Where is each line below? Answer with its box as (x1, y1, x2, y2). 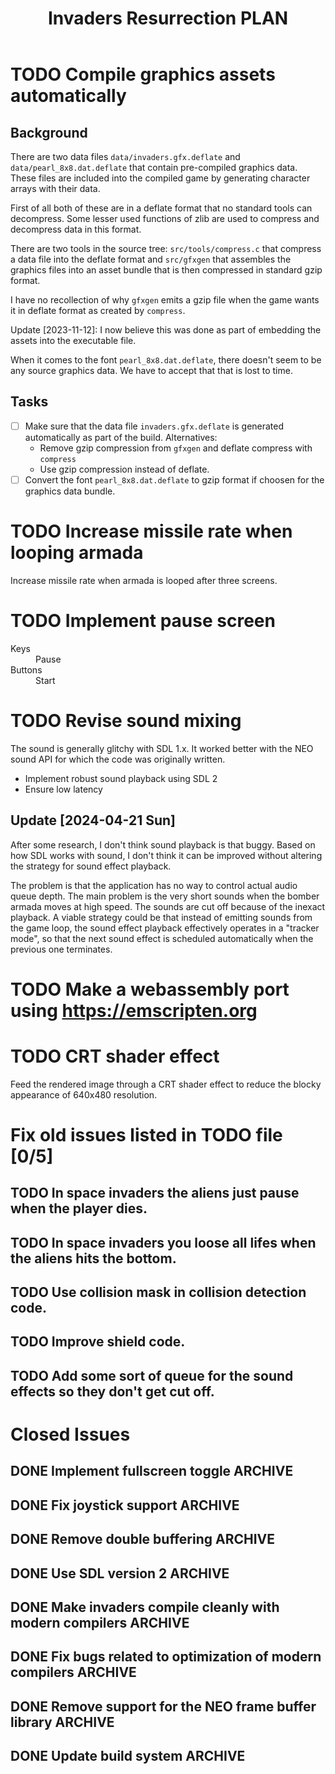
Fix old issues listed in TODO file (10, 1123, 283, 1146)
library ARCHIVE (10, 1713, 115, 1731)
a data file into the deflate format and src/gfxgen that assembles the (10, 253, 292, 265)
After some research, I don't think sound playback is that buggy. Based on (10, 838, 316, 851)
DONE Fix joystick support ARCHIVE (10, 1497, 240, 1514)
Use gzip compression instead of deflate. (39, 463, 210, 475)
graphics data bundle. (24, 485, 116, 497)
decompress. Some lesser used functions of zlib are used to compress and (10, 213, 320, 224)
